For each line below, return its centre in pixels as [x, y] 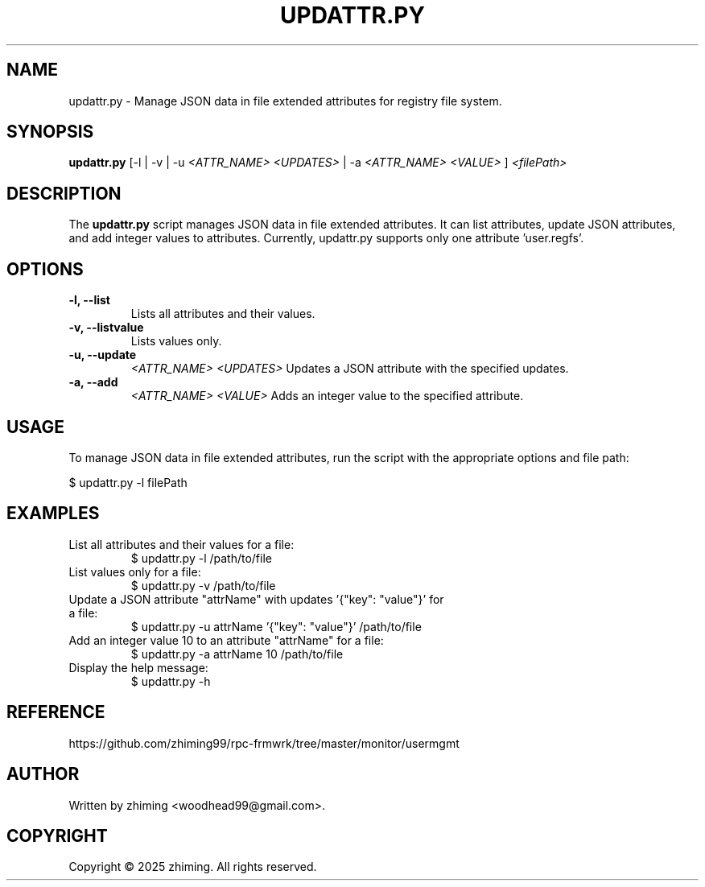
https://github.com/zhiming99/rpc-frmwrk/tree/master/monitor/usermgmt [264, 743]
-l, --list [89, 300]
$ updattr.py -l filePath [128, 482]
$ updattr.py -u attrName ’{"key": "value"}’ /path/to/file [276, 626]
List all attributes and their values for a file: [181, 544]
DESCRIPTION [64, 193]
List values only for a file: [135, 571]
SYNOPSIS [50, 132]
